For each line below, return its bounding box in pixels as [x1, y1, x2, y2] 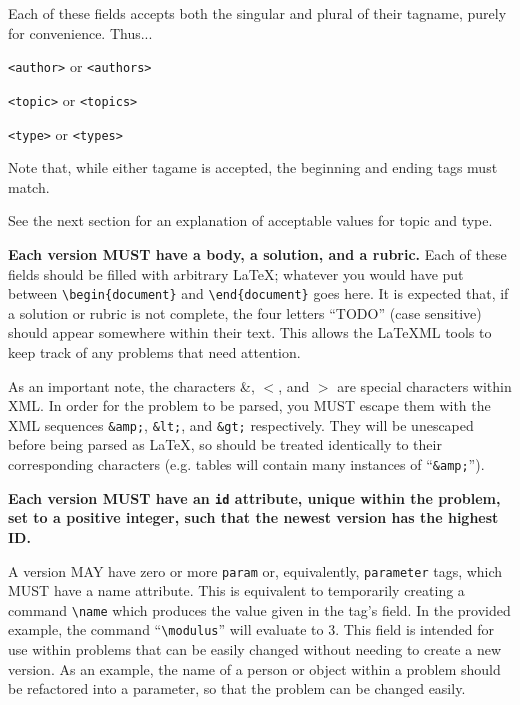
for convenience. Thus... [8, 22, 153, 43]
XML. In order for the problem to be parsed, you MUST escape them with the [8, 395, 491, 416]
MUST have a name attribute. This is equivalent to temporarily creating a [8, 580, 465, 601]
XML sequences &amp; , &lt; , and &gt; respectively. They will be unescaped [8, 414, 474, 435]
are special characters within [337, 375, 512, 396]
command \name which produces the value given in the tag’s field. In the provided [8, 599, 511, 620]
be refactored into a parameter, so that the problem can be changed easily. [8, 678, 466, 699]
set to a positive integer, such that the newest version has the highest [8, 507, 499, 528]
